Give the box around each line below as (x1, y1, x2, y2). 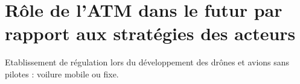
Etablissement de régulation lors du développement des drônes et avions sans (5, 56, 290, 68)
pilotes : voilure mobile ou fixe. (5, 67, 119, 80)
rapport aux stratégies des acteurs (5, 21, 296, 46)
